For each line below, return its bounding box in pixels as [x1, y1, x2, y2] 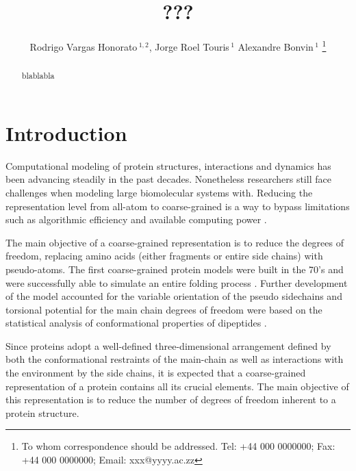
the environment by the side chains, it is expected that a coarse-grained [5, 366, 306, 380]
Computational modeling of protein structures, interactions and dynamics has [5, 158, 331, 173]
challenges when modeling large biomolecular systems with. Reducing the [5, 185, 313, 199]
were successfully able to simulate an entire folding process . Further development [5, 275, 348, 290]
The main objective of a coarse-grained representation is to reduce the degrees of [5, 235, 344, 249]
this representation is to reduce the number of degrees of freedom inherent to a [5, 392, 336, 407]
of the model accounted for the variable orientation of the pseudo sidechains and [5, 289, 342, 303]
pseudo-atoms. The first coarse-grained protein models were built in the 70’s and [5, 262, 344, 276]
